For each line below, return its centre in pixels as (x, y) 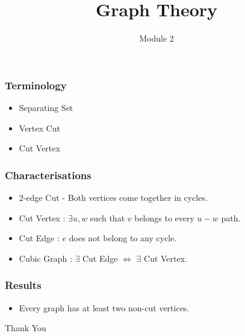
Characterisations (48, 175)
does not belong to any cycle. (123, 238)
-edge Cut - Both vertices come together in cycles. (115, 198)
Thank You (26, 328)
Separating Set (46, 108)
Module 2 (157, 38)
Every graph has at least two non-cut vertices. (104, 307)
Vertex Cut (39, 128)
